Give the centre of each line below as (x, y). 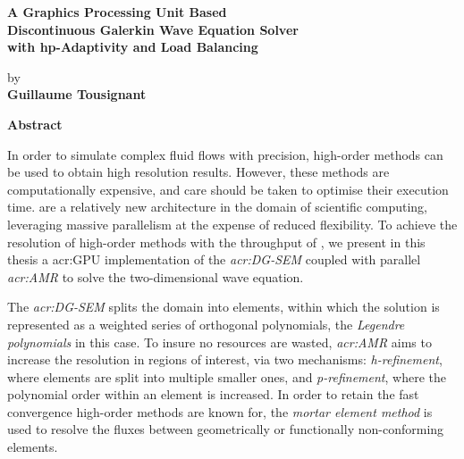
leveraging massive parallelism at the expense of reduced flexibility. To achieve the (232, 224)
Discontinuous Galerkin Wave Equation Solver (153, 29)
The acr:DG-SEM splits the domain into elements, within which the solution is (224, 307)
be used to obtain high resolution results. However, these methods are (198, 172)
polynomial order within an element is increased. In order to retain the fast (213, 394)
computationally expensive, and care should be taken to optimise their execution (228, 189)
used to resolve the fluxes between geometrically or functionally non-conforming (226, 429)
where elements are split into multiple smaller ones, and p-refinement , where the (227, 376)
